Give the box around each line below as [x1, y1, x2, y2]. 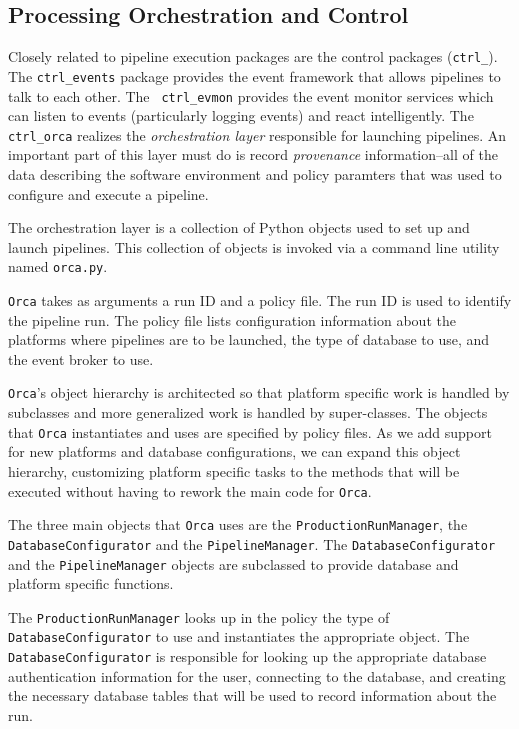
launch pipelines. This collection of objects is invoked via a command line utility [8, 236, 500, 257]
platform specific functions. [8, 573, 174, 594]
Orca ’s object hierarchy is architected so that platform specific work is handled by [8, 382, 510, 403]
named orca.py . [8, 256, 108, 277]
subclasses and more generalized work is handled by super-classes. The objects [8, 402, 488, 423]
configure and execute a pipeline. [8, 183, 209, 204]
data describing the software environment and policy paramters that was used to [8, 164, 502, 185]
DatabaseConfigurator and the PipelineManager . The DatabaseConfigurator [8, 533, 496, 554]
